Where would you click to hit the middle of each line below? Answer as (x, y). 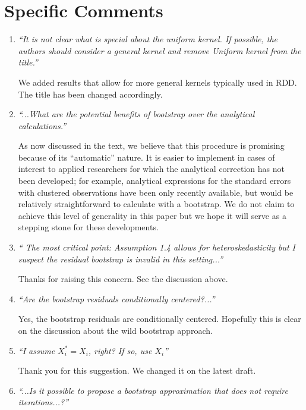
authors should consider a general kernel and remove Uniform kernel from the (160, 50)
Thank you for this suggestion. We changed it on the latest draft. (137, 370)
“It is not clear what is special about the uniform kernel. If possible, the (148, 39)
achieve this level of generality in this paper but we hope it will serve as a (152, 215)
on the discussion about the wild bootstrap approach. (115, 330)
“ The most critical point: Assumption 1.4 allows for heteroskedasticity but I (157, 247)
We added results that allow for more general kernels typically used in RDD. (157, 82)
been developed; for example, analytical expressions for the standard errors (154, 181)
